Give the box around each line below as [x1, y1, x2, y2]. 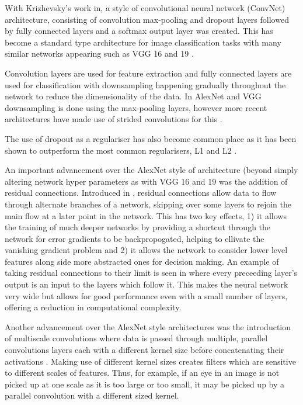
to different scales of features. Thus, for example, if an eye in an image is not [5, 366, 280, 379]
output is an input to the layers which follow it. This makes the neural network [5, 278, 288, 290]
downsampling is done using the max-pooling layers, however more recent [5, 101, 267, 113]
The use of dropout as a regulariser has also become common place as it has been [5, 132, 297, 144]
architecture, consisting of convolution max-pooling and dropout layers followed [5, 13, 289, 25]
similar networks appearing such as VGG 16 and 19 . [5, 47, 194, 60]
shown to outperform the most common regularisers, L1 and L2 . [5, 144, 237, 156]
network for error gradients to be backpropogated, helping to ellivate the [5, 232, 264, 244]
